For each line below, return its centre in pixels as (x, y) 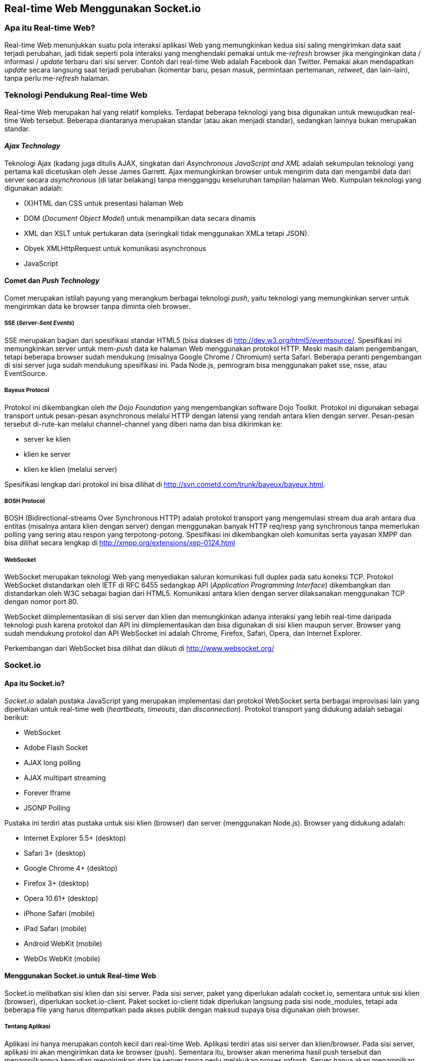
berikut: (17, 717)
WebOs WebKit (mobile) (62, 958)
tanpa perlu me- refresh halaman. (57, 78)
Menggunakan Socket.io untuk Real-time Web (80, 976)
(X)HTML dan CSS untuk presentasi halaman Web (103, 203)
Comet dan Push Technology (52, 281)
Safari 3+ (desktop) (55, 853)
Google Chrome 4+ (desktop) (71, 868)
